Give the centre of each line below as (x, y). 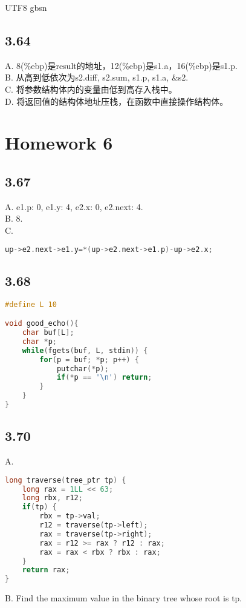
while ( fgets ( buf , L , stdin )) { (85, 350)
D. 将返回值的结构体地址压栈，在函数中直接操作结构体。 (117, 101)
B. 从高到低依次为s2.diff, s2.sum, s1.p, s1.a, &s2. (97, 77)
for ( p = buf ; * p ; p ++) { (89, 359)
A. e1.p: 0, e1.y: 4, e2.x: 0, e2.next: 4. (74, 206)
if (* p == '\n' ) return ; (104, 378)
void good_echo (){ (42, 324)
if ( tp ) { (39, 507)
